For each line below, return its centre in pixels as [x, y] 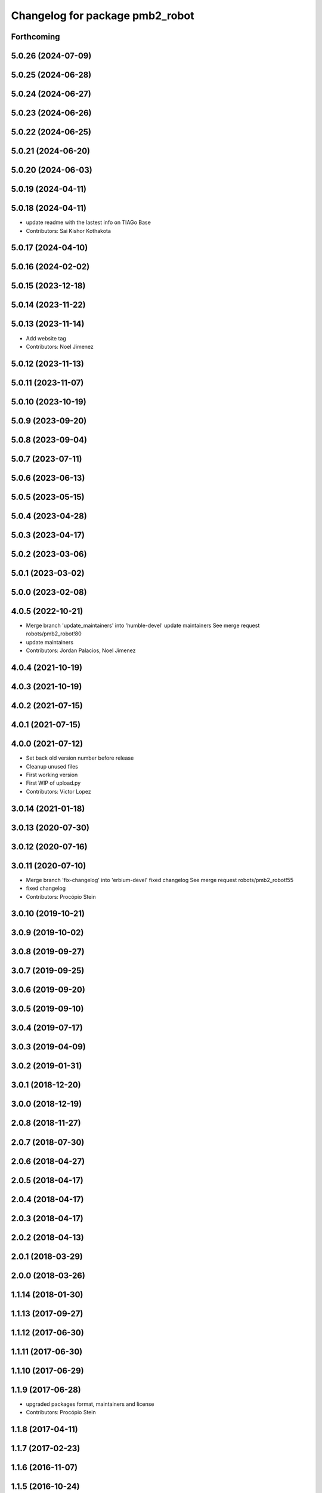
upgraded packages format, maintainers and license [90, 1404]
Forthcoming [35, 37]
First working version [52, 775]
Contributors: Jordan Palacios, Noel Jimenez [81, 650]
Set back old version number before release [80, 758]
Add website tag [46, 338]
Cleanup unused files [52, 766]
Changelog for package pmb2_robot [103, 16]
